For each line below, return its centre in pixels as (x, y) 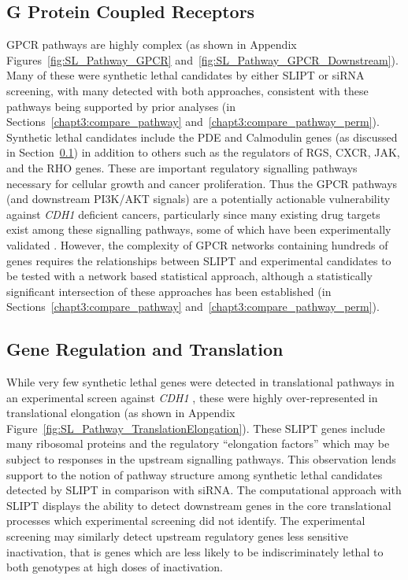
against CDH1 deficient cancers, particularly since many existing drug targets (193, 214)
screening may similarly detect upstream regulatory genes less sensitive (177, 536)
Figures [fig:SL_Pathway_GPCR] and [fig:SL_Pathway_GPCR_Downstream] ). (202, 59)
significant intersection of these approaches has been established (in (169, 291)
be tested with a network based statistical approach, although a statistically (189, 276)
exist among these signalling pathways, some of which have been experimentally (199, 229)
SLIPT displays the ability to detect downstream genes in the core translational (199, 505)
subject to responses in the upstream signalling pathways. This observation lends (201, 459)
